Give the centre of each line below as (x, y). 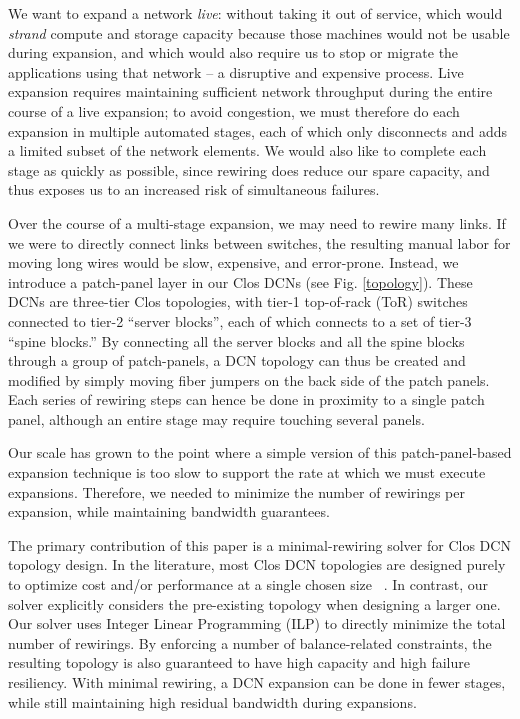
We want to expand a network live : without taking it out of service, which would (255, 13)
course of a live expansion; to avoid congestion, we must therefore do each (234, 110)
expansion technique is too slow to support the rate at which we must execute (247, 472)
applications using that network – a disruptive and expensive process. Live (236, 71)
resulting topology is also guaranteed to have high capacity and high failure (239, 662)
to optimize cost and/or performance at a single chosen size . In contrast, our (248, 584)
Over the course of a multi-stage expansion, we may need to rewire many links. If (257, 222)
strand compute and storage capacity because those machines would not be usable (259, 32)
